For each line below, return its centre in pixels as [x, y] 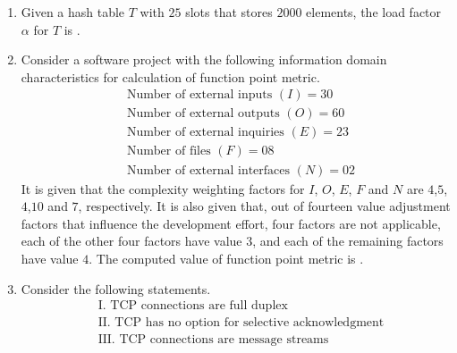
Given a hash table [73, 12]
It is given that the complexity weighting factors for [163, 188]
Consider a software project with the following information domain [204, 59]
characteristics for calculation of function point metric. [170, 76]
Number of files [169, 151]
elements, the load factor [374, 12]
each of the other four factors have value [131, 241]
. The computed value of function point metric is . [226, 258]
